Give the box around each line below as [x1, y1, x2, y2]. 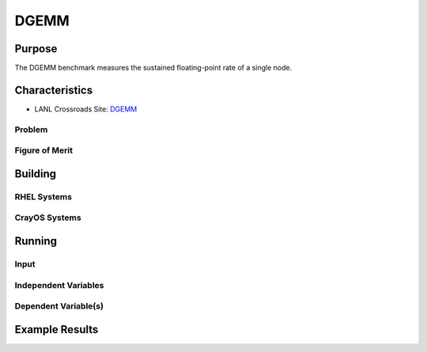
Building [14, 167, 57, 180]
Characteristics [14, 83, 93, 97]
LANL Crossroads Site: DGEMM [34, 104, 138, 114]
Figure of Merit [14, 145, 73, 156]
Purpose [14, 42, 58, 55]
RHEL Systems [14, 191, 73, 202]
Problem [14, 123, 48, 134]
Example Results [14, 323, 99, 336]
